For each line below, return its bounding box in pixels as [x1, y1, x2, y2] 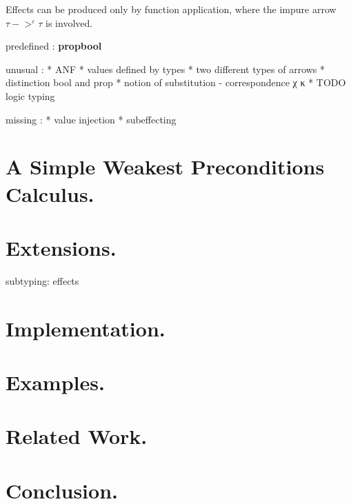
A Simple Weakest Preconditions [6, 152, 325, 181]
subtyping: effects [6, 273, 79, 288]
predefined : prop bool [6, 39, 102, 53]
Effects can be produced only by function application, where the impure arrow [6, 2, 337, 16]
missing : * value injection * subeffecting [6, 112, 177, 126]
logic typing [6, 88, 55, 103]
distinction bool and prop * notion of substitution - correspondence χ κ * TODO [6, 75, 346, 90]
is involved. [46, 15, 93, 30]
